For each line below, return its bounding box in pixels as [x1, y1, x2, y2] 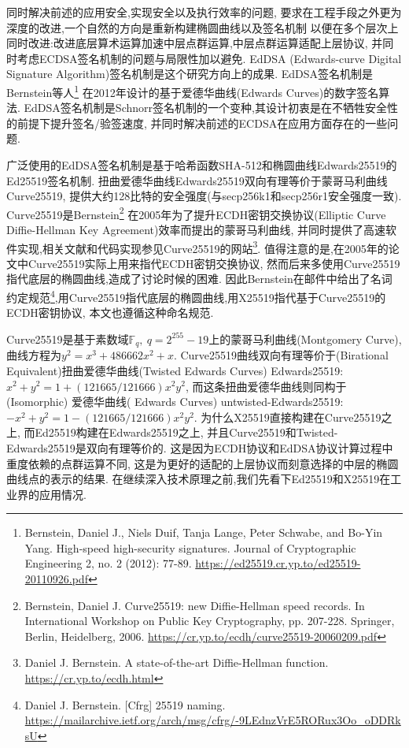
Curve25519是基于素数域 [6, 330, 129, 347]
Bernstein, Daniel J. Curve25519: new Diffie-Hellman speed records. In [24, 597, 365, 613]
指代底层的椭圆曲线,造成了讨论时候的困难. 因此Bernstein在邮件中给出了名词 [6, 270, 392, 287]
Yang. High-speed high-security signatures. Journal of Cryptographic [24, 539, 356, 556]
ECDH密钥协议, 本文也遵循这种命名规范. [6, 304, 214, 321]
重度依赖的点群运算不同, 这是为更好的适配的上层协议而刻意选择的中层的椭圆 [6, 455, 399, 471]
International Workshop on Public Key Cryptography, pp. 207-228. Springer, [24, 612, 395, 629]
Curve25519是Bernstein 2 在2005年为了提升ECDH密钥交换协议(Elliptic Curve [6, 203, 386, 222]
